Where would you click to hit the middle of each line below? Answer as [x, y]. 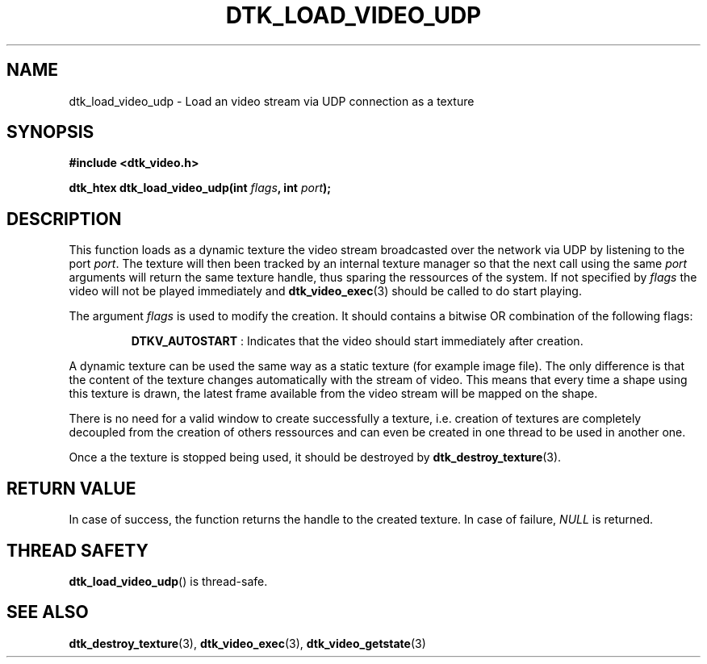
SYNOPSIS [50, 132]
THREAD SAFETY [77, 550]
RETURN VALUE [71, 488]
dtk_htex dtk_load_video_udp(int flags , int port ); [200, 188]
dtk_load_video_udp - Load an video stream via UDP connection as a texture [272, 101]
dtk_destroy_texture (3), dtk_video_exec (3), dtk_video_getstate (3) [247, 643]
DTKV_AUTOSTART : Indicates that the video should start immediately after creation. [357, 341]
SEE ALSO [48, 612]
